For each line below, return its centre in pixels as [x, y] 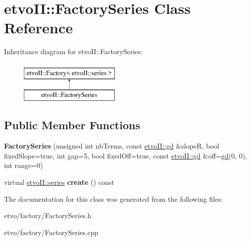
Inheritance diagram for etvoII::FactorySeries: [73, 51]
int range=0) [24, 165]
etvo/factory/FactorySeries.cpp [51, 232]
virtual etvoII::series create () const [59, 182]
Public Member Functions [72, 125]
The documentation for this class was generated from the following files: [114, 199]
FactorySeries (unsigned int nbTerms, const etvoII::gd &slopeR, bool [112, 146]
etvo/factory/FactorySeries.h [48, 215]
